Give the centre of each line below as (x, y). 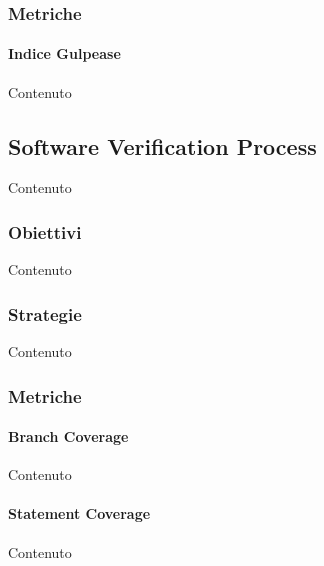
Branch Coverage (68, 436)
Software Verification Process (162, 145)
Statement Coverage (79, 513)
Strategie (45, 313)
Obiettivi (45, 231)
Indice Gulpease (64, 53)
